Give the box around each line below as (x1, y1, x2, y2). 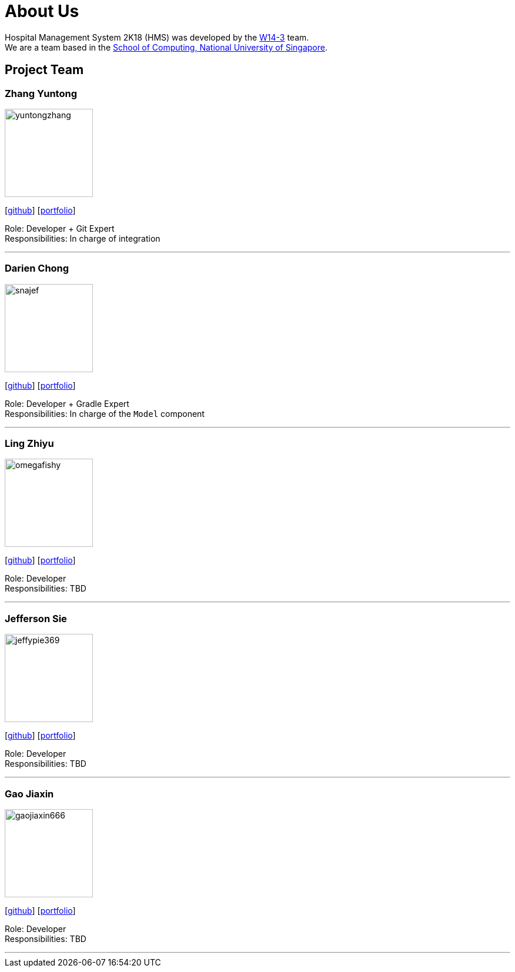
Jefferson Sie (5, 612, 67, 624)
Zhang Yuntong (5, 87, 78, 99)
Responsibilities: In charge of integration (5, 233, 160, 243)
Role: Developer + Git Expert (5, 223, 115, 233)
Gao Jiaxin (5, 787, 54, 800)
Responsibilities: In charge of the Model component (5, 408, 205, 419)
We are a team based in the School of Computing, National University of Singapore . (5, 42, 328, 52)
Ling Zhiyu (5, 437, 54, 450)
